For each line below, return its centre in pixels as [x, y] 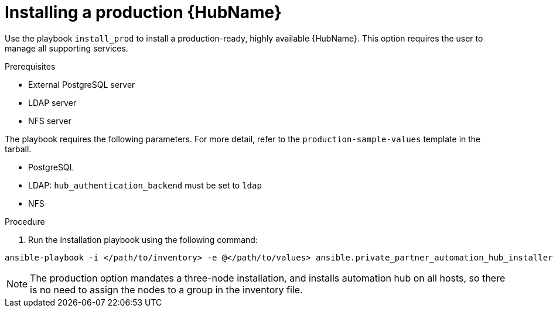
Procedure [25, 221]
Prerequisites [30, 66]
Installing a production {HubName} [143, 12]
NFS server [50, 121]
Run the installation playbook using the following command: [143, 239]
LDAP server [52, 102]
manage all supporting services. [66, 48]
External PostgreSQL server [82, 84]
